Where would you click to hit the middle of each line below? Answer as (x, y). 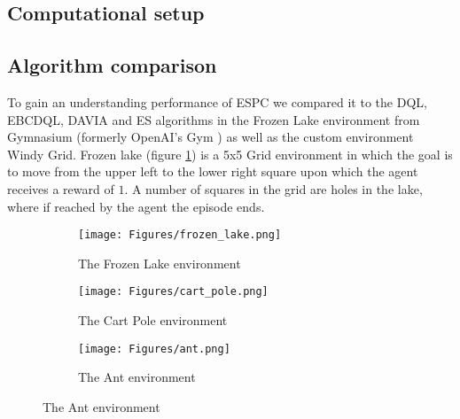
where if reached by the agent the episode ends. (136, 206)
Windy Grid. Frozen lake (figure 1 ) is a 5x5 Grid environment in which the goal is (230, 154)
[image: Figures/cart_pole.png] (173, 292)
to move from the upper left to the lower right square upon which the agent (213, 171)
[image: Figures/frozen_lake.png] (180, 235)
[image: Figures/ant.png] (154, 349)
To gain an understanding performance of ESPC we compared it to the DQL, (217, 101)
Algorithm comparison (112, 65)
